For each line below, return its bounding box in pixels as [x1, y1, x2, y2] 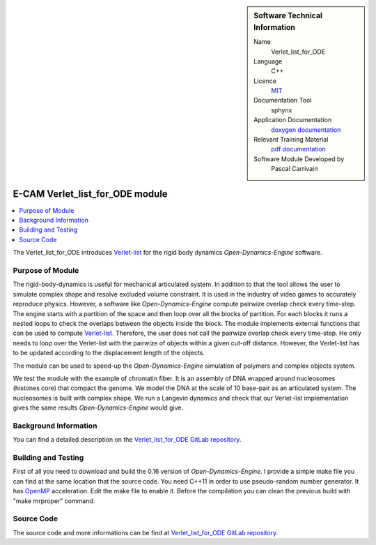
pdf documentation [271, 145, 327, 154]
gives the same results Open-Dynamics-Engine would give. [13, 403, 184, 412]
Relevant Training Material [253, 135, 329, 144]
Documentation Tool [253, 96, 312, 105]
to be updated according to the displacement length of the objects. [13, 349, 205, 357]
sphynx [271, 105, 292, 114]
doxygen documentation [271, 126, 341, 134]
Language [253, 57, 283, 66]
